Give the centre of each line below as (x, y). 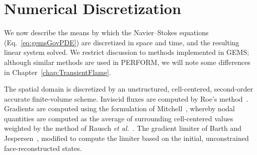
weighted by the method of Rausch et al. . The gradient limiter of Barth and (123, 128)
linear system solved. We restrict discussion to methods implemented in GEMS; (127, 52)
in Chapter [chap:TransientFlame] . (58, 72)
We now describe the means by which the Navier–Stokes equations (106, 32)
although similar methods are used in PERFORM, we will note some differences (127, 62)
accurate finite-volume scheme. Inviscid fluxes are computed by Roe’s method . (126, 98)
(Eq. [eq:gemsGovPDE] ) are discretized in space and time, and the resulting (122, 42)
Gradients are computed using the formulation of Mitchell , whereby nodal (119, 108)
